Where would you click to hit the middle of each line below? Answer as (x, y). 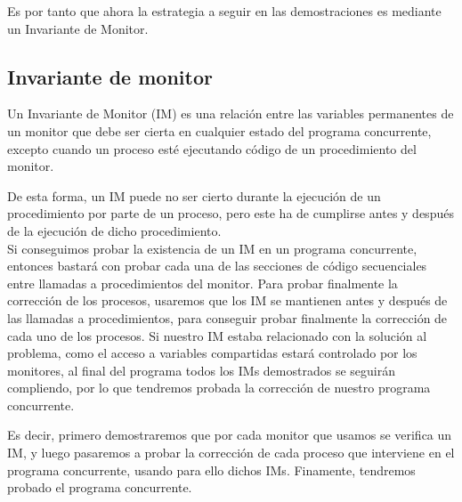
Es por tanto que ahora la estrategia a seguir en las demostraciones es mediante (224, 11)
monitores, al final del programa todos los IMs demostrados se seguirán (201, 370)
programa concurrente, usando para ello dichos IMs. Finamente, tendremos (211, 470)
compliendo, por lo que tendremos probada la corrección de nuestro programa (219, 388)
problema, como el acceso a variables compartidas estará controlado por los (212, 353)
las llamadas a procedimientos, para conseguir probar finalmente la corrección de (227, 317)
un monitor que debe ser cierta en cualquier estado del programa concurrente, (219, 130)
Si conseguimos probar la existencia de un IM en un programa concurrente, (212, 248)
